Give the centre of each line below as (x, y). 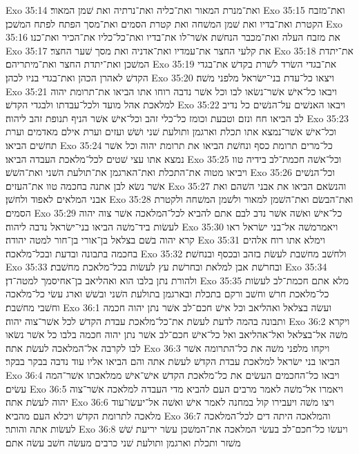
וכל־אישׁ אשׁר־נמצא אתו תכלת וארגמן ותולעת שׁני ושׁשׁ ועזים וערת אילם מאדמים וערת (171, 131)
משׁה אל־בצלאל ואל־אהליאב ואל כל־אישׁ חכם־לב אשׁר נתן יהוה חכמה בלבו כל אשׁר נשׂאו (177, 334)
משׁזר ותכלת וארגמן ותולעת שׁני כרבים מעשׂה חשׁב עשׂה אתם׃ (123, 442)
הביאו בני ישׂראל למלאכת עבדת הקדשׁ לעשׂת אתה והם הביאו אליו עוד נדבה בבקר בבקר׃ (173, 361)
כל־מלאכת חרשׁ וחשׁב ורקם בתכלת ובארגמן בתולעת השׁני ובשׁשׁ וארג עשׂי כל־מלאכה (167, 294)
